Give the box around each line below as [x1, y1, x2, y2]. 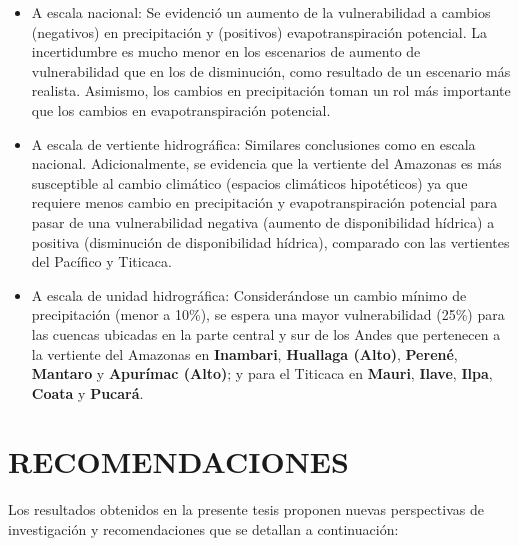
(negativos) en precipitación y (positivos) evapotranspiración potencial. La [31, 21, 488, 42]
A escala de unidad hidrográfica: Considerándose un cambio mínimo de [31, 284, 467, 305]
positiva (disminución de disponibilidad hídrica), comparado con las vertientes [31, 231, 510, 252]
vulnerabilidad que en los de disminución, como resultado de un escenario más [31, 60, 511, 81]
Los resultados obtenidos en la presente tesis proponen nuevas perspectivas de [8, 499, 484, 520]
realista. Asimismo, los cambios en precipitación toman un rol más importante [31, 80, 511, 101]
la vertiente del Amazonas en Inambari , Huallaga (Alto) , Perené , [31, 343, 458, 364]
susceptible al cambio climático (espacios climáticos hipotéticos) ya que [31, 172, 468, 193]
